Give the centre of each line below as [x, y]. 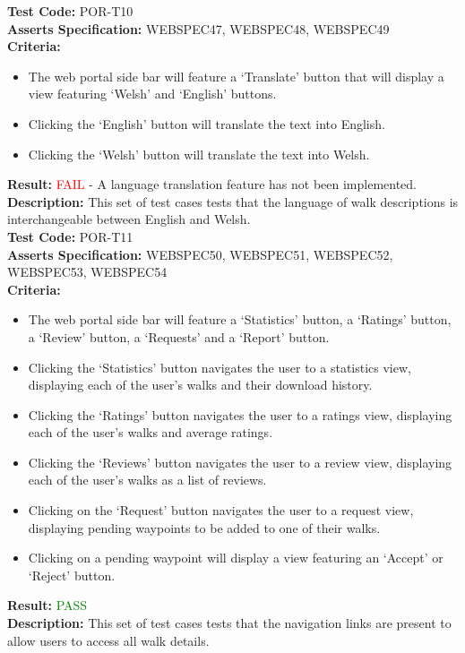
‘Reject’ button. [72, 575]
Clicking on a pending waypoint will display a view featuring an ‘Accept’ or [236, 558]
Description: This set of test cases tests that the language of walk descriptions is [233, 201]
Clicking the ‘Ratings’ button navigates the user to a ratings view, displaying [240, 414]
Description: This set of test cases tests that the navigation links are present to [229, 623]
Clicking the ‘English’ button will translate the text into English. [207, 123]
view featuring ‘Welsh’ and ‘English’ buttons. [152, 94]
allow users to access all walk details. [108, 640]
